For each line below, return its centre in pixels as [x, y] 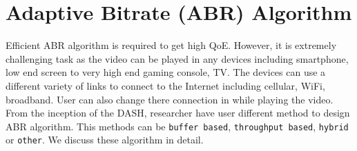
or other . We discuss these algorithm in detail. [105, 140]
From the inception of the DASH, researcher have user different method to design [178, 113]
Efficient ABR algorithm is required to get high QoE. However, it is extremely [171, 45]
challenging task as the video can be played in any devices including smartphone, [177, 58]
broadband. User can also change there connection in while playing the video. [170, 99]
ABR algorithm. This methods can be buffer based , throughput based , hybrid [177, 126]
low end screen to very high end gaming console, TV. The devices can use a [166, 72]
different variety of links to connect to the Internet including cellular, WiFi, [165, 85]
